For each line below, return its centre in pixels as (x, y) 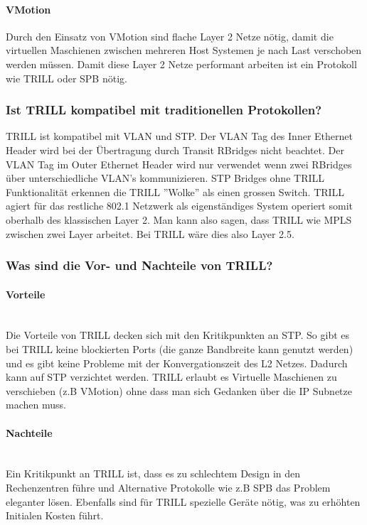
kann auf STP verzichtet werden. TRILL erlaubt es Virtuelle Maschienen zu (171, 377)
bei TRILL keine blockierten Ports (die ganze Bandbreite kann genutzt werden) (180, 348)
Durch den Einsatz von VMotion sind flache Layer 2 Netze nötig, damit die (170, 36)
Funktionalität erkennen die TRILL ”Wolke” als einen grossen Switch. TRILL (175, 191)
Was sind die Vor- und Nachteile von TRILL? (139, 265)
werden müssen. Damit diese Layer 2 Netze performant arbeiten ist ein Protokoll (181, 64)
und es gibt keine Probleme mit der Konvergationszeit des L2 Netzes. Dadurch (177, 363)
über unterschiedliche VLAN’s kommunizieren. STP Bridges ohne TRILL (165, 178)
